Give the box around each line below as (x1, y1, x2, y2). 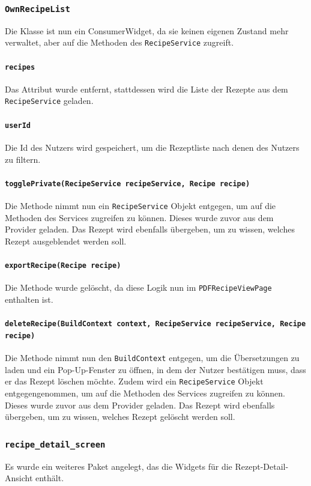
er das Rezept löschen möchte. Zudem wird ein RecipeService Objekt (5, 375, 264, 387)
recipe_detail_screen (5, 439, 106, 449)
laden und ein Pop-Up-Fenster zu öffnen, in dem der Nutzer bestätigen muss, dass (5, 363, 306, 375)
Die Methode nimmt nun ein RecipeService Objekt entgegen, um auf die (5, 199, 276, 212)
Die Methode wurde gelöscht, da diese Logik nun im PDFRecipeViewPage (5, 281, 272, 294)
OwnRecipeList (5, 4, 70, 14)
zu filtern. (5, 153, 41, 165)
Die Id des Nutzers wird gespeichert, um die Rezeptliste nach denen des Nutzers (5, 141, 300, 153)
